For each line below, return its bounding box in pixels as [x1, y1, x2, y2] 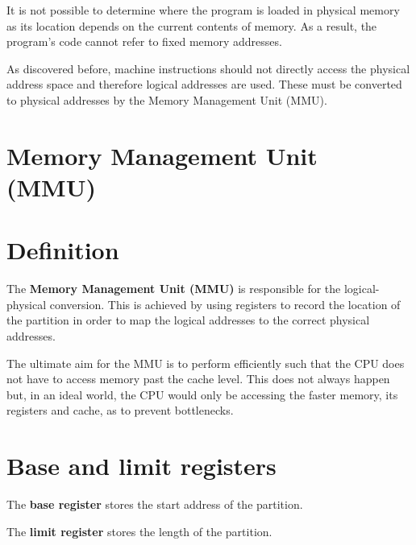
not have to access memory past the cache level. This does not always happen [6, 370, 390, 387]
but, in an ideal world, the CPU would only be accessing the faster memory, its [6, 386, 398, 403]
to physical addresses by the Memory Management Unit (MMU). [6, 91, 327, 108]
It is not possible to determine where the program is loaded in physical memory [6, 2, 400, 18]
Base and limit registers [6, 449, 277, 482]
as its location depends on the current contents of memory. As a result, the [6, 17, 377, 34]
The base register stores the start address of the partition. [6, 496, 303, 513]
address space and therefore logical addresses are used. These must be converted [6, 76, 402, 93]
